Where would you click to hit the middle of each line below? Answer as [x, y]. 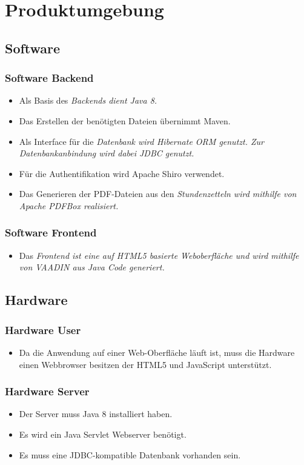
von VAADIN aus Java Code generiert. [92, 267]
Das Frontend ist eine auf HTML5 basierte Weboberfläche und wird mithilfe [159, 255]
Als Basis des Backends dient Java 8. [88, 100]
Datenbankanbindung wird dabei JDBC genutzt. [107, 153]
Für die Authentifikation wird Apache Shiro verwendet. [122, 173]
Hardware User [43, 330]
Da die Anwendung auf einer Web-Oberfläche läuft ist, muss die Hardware [157, 352]
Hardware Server [47, 391]
